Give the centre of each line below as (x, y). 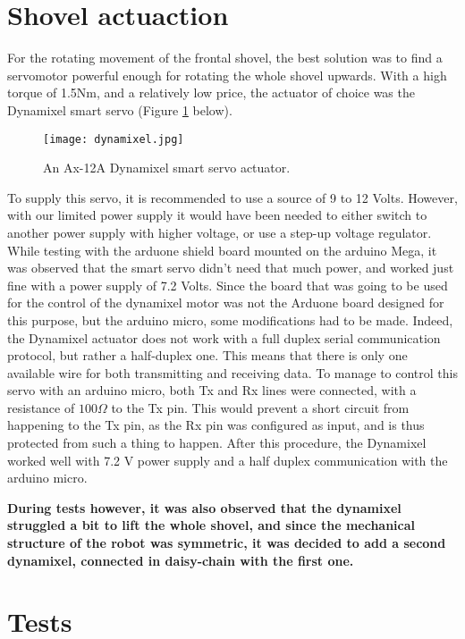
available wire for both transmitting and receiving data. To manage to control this (232, 372)
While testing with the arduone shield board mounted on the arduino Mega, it (222, 250)
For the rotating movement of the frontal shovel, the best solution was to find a (225, 58)
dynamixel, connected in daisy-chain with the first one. (181, 560)
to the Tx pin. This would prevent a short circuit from (260, 407)
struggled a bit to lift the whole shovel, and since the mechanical (211, 525)
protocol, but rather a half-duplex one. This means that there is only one (207, 355)
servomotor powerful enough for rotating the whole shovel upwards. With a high (227, 75)
